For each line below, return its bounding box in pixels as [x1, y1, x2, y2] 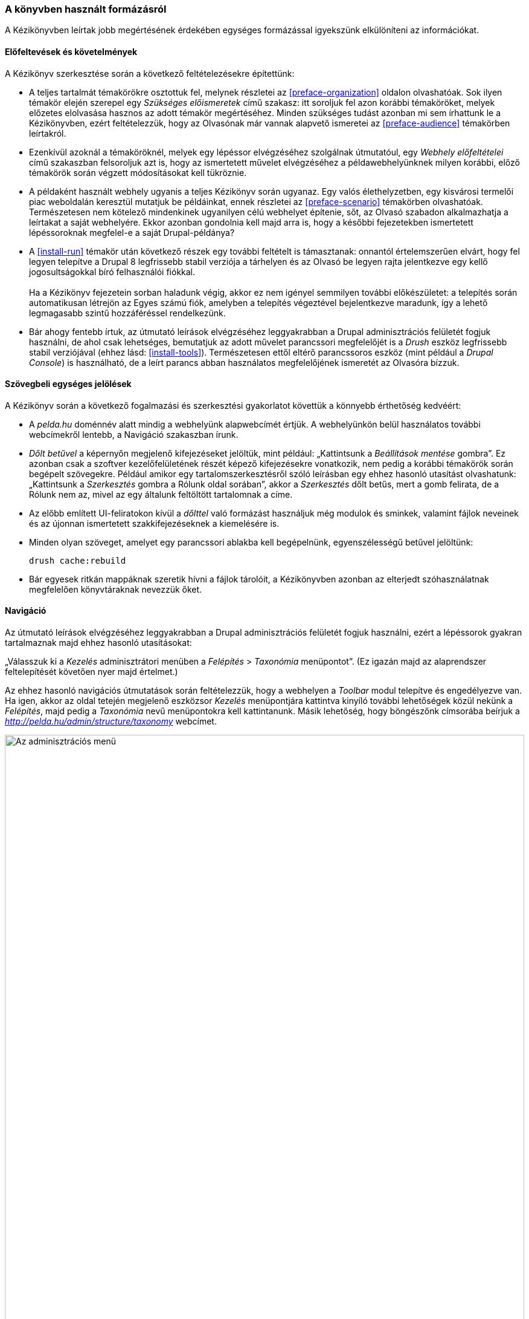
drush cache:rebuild [29, 555, 126, 565]
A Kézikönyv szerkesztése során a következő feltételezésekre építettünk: [5, 68, 295, 79]
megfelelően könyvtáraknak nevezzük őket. [29, 584, 202, 594]
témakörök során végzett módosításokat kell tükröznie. [29, 167, 247, 178]
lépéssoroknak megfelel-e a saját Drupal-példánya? [29, 227, 235, 238]
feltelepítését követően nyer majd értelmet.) [5, 666, 178, 677]
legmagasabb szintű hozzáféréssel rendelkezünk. [29, 307, 226, 318]
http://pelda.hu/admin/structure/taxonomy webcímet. [5, 716, 217, 727]
